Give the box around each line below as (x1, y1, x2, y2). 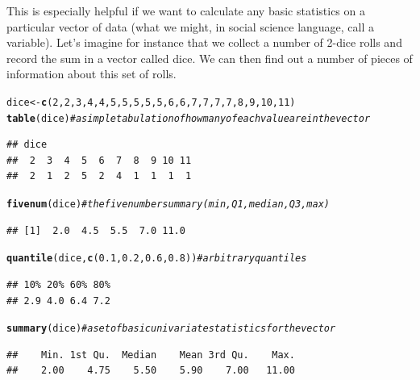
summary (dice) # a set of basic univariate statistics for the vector (6, 323, 336, 335)
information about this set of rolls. (6, 65, 177, 82)
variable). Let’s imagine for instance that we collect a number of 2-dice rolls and (6, 34, 402, 51)
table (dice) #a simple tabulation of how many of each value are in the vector (6, 112, 371, 124)
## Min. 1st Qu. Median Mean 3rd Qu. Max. (6, 349, 295, 361)
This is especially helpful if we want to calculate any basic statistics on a (6, 2, 365, 19)
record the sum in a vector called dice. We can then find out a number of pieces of (6, 49, 413, 66)
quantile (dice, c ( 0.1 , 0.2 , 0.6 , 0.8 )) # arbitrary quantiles (6, 253, 307, 265)
